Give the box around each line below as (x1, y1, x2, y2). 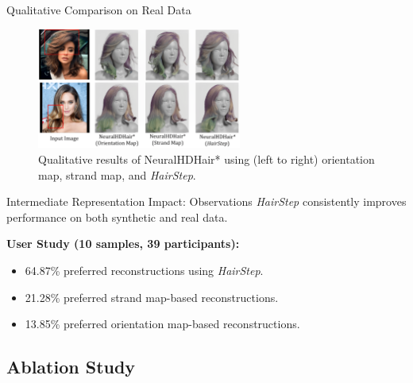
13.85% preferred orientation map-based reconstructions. (25, 315, 300, 332)
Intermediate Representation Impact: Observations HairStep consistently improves (6, 193, 407, 210)
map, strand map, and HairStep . (38, 166, 196, 183)
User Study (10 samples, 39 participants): (6, 235, 240, 252)
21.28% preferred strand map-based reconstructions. (25, 288, 279, 305)
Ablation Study (6, 354, 136, 379)
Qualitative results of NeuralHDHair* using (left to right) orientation (38, 150, 375, 167)
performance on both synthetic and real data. (6, 208, 228, 225)
